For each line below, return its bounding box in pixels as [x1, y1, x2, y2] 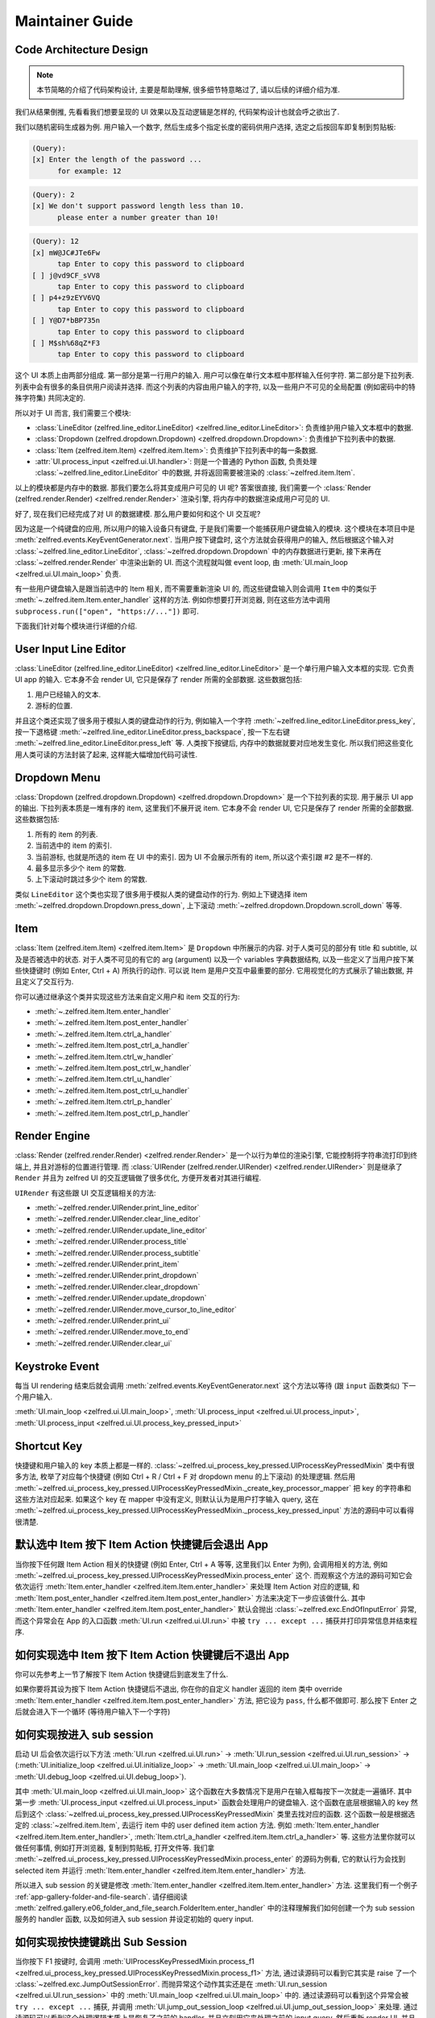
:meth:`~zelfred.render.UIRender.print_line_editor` [35, 1203, 200, 1212]
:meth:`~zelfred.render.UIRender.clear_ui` [35, 1338, 172, 1348]
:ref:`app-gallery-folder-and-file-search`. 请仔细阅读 [14, 1891, 188, 1901]
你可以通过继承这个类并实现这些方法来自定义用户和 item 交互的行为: [14, 991, 241, 1001]
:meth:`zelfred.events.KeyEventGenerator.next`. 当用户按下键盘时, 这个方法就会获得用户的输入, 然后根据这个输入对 [14, 535, 394, 545]
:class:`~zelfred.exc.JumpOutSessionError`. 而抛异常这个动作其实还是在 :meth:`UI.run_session [14, 1979, 328, 1989]
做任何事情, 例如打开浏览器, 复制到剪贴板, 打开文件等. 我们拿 [14, 1843, 215, 1853]
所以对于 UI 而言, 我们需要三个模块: [14, 408, 132, 417]
